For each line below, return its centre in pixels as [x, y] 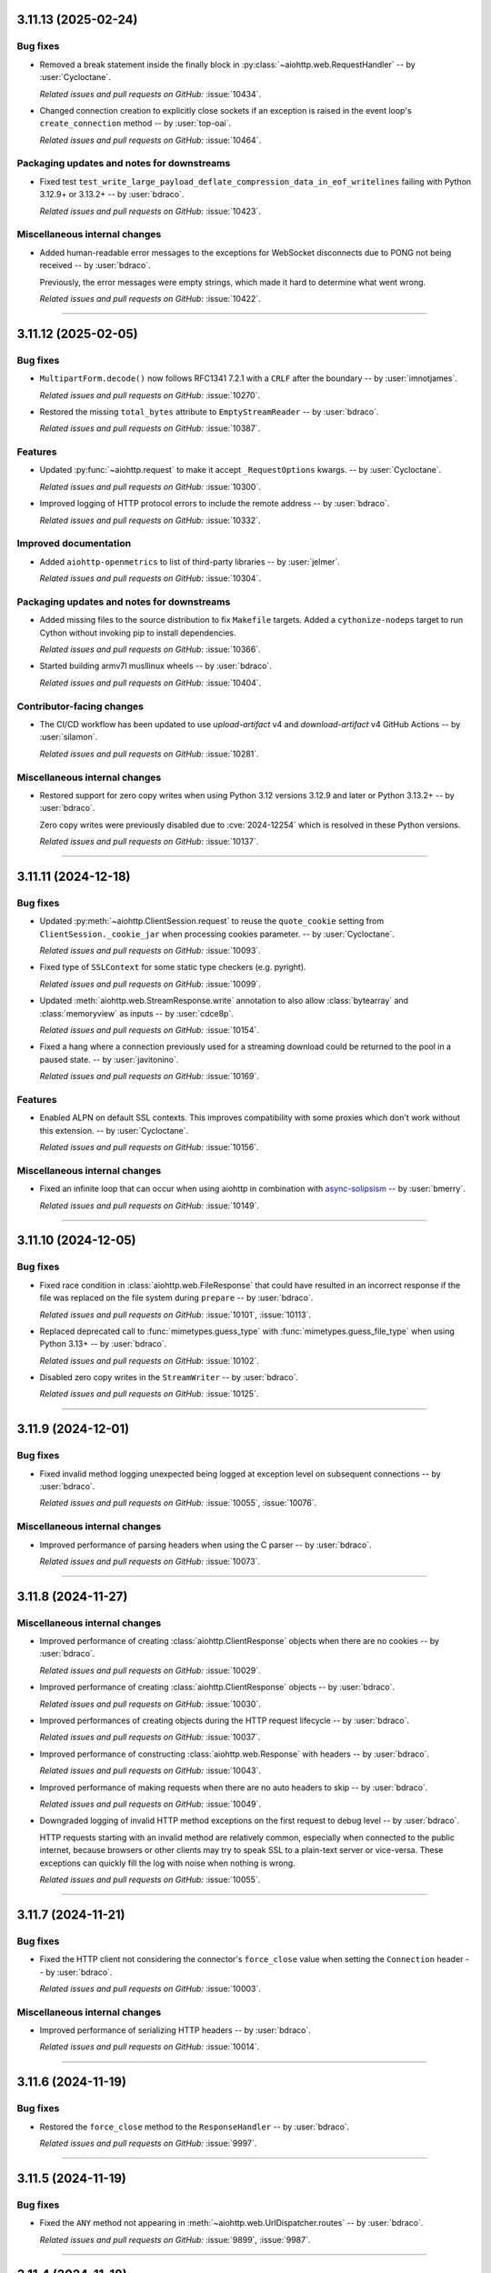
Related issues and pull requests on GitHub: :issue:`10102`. [149, 1360]
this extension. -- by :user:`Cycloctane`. [114, 1130]
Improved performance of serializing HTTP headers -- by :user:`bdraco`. [175, 2030]
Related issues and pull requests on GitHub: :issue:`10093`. [150, 951]
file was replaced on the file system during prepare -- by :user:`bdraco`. [176, 1298]
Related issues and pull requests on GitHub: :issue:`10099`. [150, 984]
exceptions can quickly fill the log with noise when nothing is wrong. [167, 1863]
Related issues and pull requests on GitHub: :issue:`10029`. [150, 1670]
